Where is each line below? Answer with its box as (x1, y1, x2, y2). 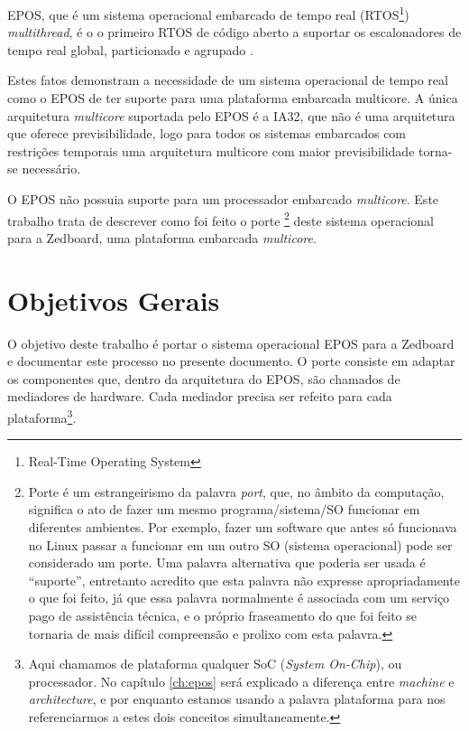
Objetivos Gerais (7, 281, 220, 318)
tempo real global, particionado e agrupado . (7, 40, 253, 59)
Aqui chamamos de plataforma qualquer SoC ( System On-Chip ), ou (28, 654, 402, 673)
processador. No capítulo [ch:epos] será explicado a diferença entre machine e (28, 671, 455, 690)
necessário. (22, 159, 81, 178)
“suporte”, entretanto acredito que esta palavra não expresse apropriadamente (28, 570, 460, 589)
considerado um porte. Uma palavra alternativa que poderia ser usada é (28, 553, 426, 572)
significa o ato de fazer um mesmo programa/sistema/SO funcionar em (28, 500, 420, 519)
